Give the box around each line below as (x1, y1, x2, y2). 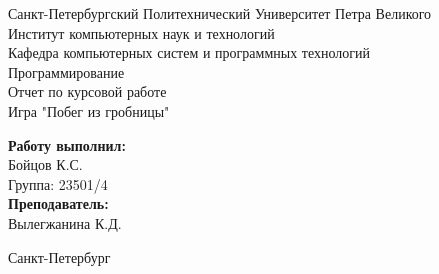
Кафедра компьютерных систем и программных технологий (8, 42, 371, 63)
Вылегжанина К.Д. (8, 212, 122, 233)
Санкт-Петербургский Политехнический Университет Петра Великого (8, 3, 432, 23)
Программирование (8, 61, 125, 82)
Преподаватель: (8, 193, 109, 214)
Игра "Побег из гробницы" (8, 100, 170, 121)
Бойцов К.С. (8, 154, 83, 175)
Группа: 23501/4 (8, 173, 108, 194)
